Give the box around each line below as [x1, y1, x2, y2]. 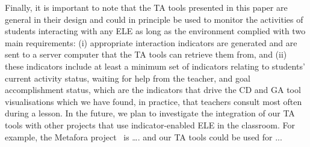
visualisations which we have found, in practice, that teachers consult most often [5, 95, 302, 107]
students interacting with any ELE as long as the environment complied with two [5, 25, 306, 37]
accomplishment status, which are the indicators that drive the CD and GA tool [5, 83, 301, 96]
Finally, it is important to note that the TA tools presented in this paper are [5, 1, 288, 13]
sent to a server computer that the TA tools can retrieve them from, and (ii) [5, 48, 287, 61]
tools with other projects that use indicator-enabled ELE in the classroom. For [5, 118, 296, 131]
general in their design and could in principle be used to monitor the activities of [5, 13, 303, 25]
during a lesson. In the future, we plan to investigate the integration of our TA [5, 107, 295, 119]
